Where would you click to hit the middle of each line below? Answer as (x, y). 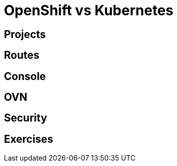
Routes (22, 55)
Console (25, 76)
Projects (25, 34)
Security (26, 118)
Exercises (29, 139)
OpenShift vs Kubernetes (89, 10)
